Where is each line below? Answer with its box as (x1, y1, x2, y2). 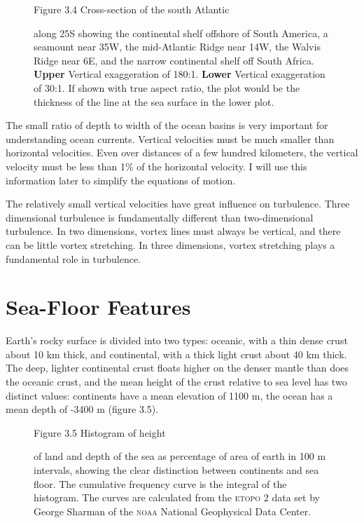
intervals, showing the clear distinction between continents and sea (34, 462, 319, 477)
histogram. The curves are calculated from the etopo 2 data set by (34, 490, 320, 505)
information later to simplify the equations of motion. (6, 172, 236, 187)
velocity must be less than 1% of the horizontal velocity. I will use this (6, 158, 307, 173)
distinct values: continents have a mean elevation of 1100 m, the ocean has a (6, 388, 333, 402)
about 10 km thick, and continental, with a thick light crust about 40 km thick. (6, 346, 347, 361)
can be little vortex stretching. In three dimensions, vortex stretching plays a (6, 237, 335, 252)
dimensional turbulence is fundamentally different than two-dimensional (6, 210, 314, 224)
